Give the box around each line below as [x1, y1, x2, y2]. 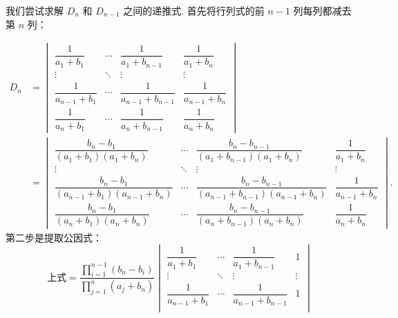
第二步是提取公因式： [6, 230, 102, 244]
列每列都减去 [293, 3, 352, 17]
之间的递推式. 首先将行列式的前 [123, 3, 265, 17]
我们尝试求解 [6, 3, 64, 17]
